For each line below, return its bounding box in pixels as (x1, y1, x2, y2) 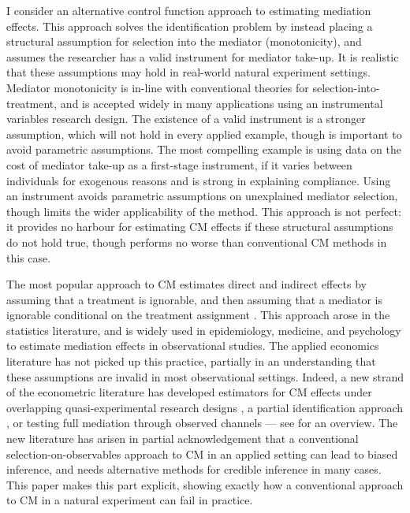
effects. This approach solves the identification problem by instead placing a (6, 17, 373, 34)
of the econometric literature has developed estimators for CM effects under (6, 384, 372, 400)
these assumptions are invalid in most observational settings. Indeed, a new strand (6, 368, 404, 385)
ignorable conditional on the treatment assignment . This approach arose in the (6, 307, 390, 323)
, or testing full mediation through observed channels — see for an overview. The (6, 414, 398, 431)
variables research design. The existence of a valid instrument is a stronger (6, 110, 366, 127)
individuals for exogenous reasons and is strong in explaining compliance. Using (6, 172, 391, 188)
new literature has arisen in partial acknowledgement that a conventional (6, 430, 359, 447)
